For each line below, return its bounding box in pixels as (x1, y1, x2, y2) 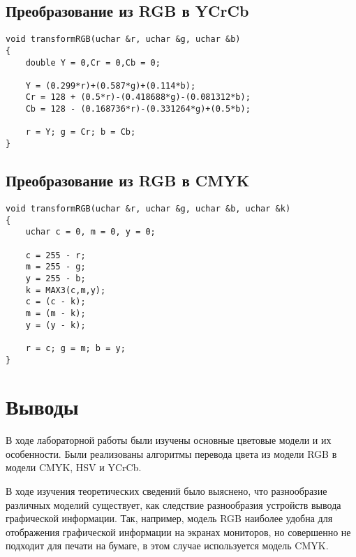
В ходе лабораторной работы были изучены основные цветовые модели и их (6, 433, 332, 447)
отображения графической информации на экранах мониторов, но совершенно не (6, 524, 351, 539)
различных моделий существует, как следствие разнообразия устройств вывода (6, 497, 341, 512)
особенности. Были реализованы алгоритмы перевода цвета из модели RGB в (6, 446, 337, 461)
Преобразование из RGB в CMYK (6, 170, 250, 191)
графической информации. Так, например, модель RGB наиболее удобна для (6, 511, 333, 526)
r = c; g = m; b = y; (25, 343, 126, 353)
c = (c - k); (25, 297, 86, 307)
